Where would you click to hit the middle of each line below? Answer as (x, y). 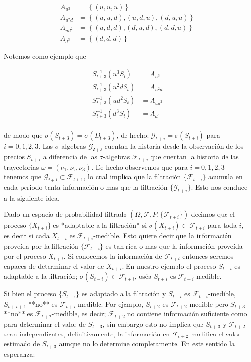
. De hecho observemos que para (139, 167)
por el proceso (25, 256)
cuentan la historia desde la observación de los (174, 146)
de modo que (23, 135)
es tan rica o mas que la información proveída (174, 246)
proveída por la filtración (41, 246)
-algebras (73, 146)
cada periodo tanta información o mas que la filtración (86, 187)
